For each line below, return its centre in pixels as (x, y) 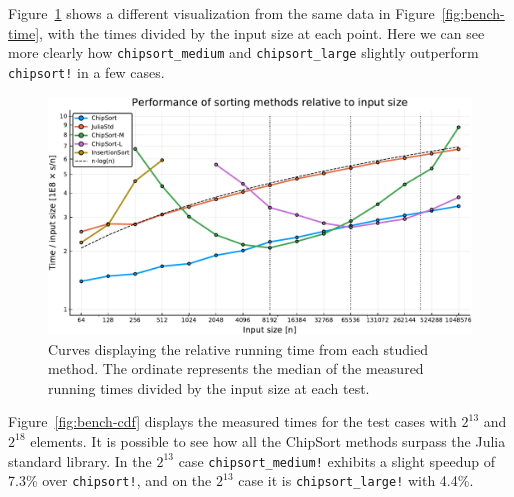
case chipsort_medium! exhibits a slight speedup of (336, 460)
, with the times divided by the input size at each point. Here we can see (262, 32)
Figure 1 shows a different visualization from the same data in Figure (221, 13)
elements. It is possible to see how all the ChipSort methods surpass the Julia (268, 440)
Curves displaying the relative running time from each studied (238, 348)
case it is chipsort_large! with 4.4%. (356, 480)
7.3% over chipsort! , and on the (110, 480)
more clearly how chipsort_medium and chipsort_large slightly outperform (243, 52)
